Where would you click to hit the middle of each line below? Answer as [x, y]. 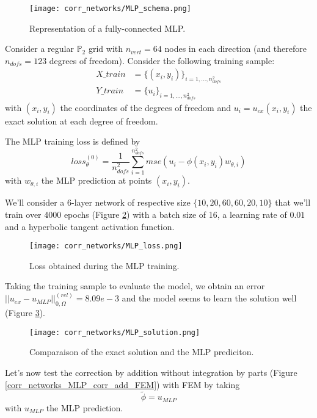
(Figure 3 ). [25, 313]
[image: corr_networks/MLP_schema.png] [110, 9]
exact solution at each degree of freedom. [82, 121]
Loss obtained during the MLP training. [104, 265]
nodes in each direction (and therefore [235, 49]
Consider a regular [39, 49]
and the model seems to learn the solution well [209, 298]
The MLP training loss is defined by [73, 141]
